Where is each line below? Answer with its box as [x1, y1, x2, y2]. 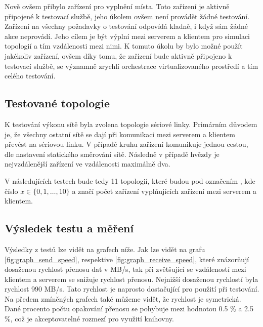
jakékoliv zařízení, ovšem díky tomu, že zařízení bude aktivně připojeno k [5, 50, 232, 61]
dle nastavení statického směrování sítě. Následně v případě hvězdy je [5, 148, 220, 159]
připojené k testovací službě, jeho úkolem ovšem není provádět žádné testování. [5, 11, 250, 21]
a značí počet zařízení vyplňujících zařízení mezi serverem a [72, 185, 256, 196]
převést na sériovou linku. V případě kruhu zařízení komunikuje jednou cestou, [5, 139, 248, 149]
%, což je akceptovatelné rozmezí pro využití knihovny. [5, 313, 174, 324]
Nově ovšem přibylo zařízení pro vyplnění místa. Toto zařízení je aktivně [5, 1, 230, 11]
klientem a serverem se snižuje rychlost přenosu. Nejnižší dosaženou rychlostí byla [5, 273, 258, 284]
